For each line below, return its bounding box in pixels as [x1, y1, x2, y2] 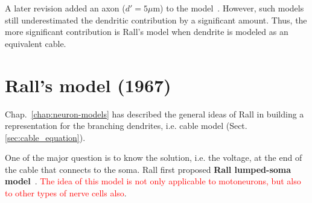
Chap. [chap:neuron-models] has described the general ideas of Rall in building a [5, 107, 304, 120]
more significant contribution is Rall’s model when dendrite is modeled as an [5, 25, 288, 38]
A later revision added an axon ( [5, 2, 126, 14]
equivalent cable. [5, 37, 66, 49]
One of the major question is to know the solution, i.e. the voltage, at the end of [5, 151, 302, 164]
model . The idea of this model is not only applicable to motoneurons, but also [5, 175, 301, 187]
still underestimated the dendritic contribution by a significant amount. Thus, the [5, 13, 307, 26]
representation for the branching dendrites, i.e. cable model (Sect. [5, 119, 247, 132]
